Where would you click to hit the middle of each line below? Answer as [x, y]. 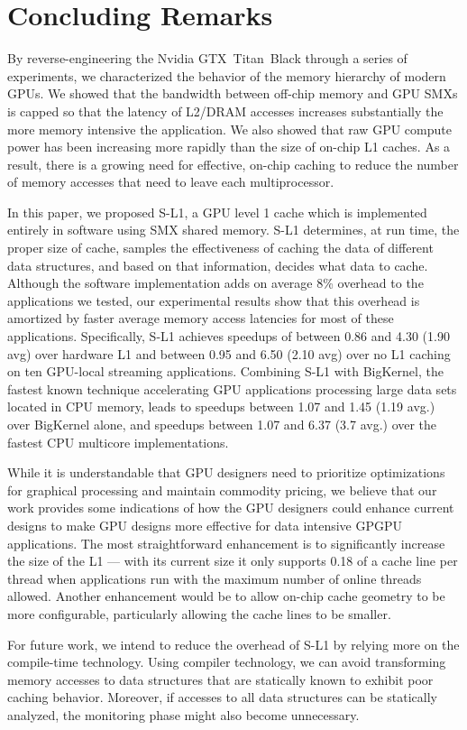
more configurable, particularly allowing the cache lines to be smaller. [199, 613]
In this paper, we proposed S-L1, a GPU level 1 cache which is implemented [217, 212]
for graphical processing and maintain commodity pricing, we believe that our [222, 490]
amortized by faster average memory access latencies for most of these [201, 318]
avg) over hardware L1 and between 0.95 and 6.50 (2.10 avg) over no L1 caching [229, 353]
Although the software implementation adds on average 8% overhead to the [215, 283]
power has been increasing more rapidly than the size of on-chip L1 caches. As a [229, 147]
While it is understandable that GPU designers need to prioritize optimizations [226, 472]
